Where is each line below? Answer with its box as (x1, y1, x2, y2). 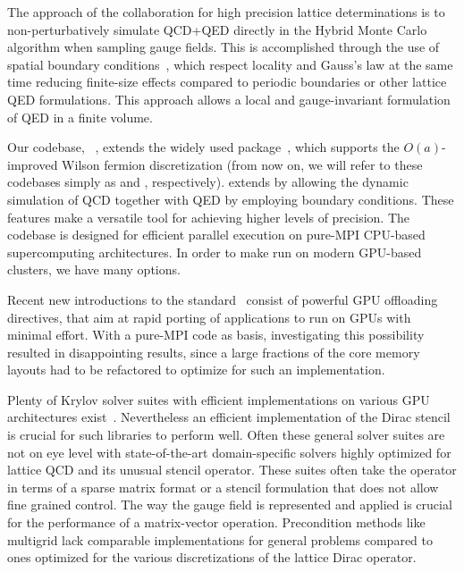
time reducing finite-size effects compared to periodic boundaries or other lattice (7, 72, 447, 91)
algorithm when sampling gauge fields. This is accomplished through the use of (7, 38, 440, 56)
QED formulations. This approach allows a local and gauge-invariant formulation (7, 89, 451, 108)
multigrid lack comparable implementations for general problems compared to (7, 530, 433, 549)
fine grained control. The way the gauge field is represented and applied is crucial (7, 495, 452, 514)
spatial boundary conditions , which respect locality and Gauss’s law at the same (7, 55, 453, 73)
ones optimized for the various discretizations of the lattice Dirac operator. (7, 548, 417, 567)
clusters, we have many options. (7, 260, 181, 279)
